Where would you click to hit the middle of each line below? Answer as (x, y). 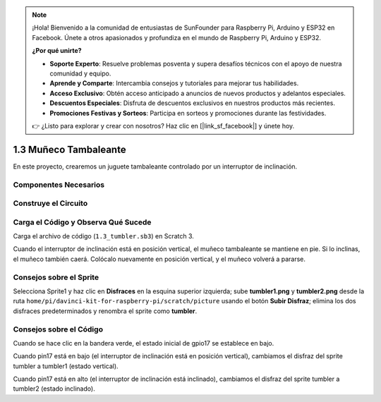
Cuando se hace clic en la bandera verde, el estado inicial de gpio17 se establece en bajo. (144, 343)
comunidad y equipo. (80, 73)
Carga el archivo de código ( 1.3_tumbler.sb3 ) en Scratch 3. (103, 236)
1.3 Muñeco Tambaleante (69, 149)
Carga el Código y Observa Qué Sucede (82, 222)
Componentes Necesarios (59, 185)
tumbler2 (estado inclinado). (54, 389)
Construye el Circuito (50, 203)
